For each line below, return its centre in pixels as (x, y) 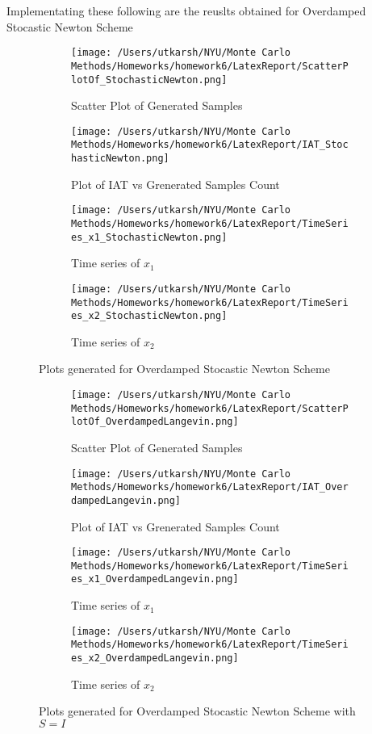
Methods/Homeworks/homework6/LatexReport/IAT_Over (210, 487)
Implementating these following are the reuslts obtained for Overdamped (186, 10)
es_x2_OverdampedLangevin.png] (155, 659)
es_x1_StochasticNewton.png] (149, 237)
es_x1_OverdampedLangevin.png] (155, 579)
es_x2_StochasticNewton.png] (149, 316)
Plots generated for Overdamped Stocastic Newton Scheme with (197, 711)
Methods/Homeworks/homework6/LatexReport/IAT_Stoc (210, 145)
